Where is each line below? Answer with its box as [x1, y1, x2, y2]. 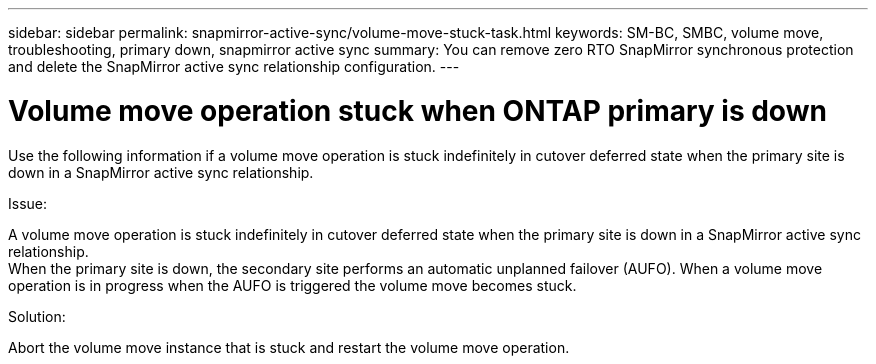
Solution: [8, 307, 66, 325]
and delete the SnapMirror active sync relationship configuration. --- [8, 58, 460, 75]
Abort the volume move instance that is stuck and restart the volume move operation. [8, 338, 570, 356]
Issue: [8, 194, 48, 212]
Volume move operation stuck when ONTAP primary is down [8, 93, 827, 128]
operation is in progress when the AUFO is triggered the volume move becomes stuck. [8, 276, 577, 294]
